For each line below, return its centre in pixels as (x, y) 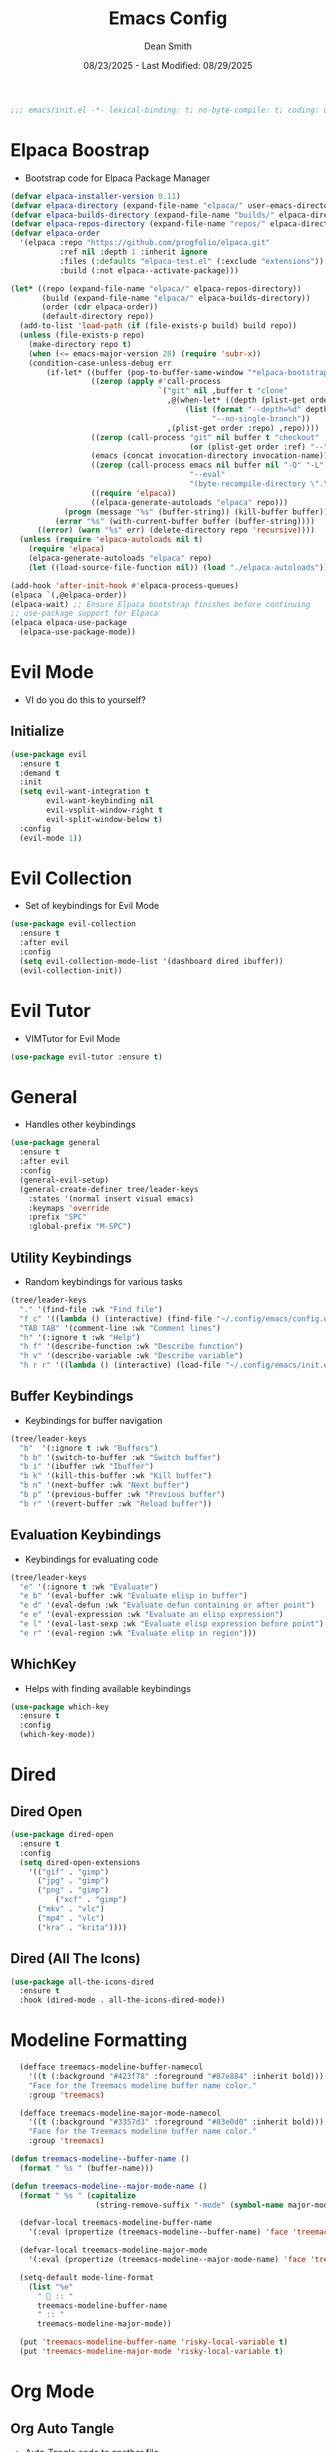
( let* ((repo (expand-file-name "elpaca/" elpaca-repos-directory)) (156, 288)
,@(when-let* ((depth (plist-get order (249, 400)
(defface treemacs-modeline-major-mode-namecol (120, 2113)
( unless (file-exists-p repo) (82, 335)
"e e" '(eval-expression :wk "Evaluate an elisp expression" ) (151, 1615)
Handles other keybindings (80, 1124)
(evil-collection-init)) (71, 970)
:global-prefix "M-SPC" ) (80, 1227)
